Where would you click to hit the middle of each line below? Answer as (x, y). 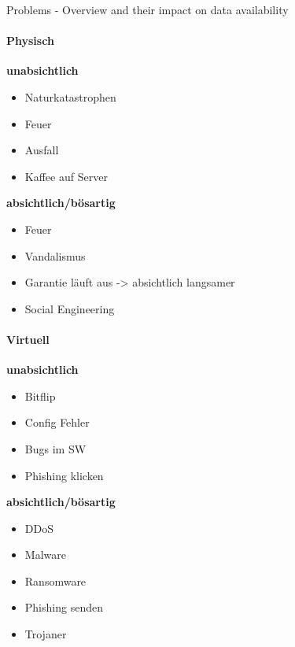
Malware (45, 555)
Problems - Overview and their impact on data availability (147, 9)
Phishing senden (64, 607)
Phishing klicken (64, 475)
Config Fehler (57, 422)
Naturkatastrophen (70, 96)
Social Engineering (70, 308)
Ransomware (55, 580)
